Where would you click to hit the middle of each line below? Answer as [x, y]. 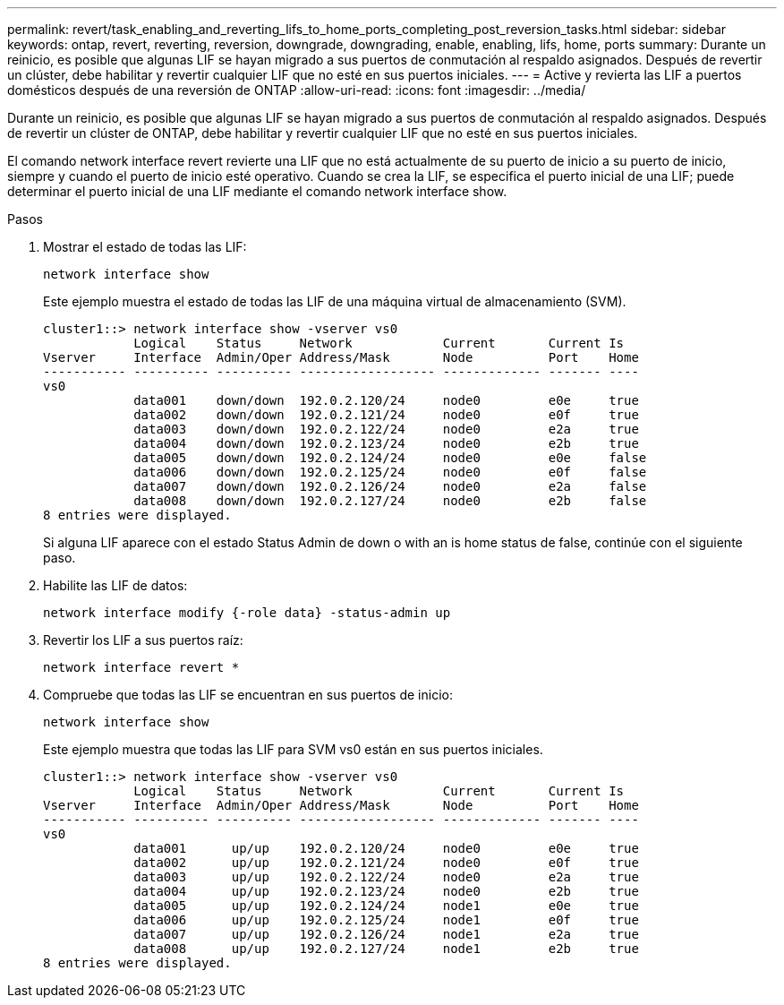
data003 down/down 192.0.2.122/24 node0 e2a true [386, 429]
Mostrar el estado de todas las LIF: [145, 247]
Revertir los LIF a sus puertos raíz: [143, 640]
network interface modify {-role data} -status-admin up [247, 613]
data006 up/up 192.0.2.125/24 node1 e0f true [386, 920]
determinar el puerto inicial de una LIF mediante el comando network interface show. [257, 191]
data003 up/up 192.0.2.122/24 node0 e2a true [386, 877]
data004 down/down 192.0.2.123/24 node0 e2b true [386, 443]
